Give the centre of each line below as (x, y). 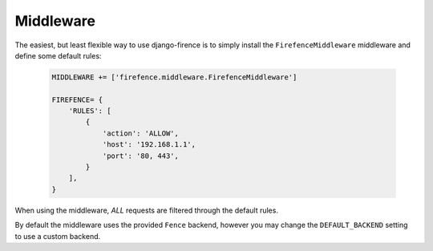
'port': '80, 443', (141, 156)
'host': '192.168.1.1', (149, 145)
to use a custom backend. (58, 236)
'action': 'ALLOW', (141, 133)
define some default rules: (58, 55)
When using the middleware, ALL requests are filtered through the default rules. (146, 210)
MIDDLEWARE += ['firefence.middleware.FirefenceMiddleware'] (174, 77)
